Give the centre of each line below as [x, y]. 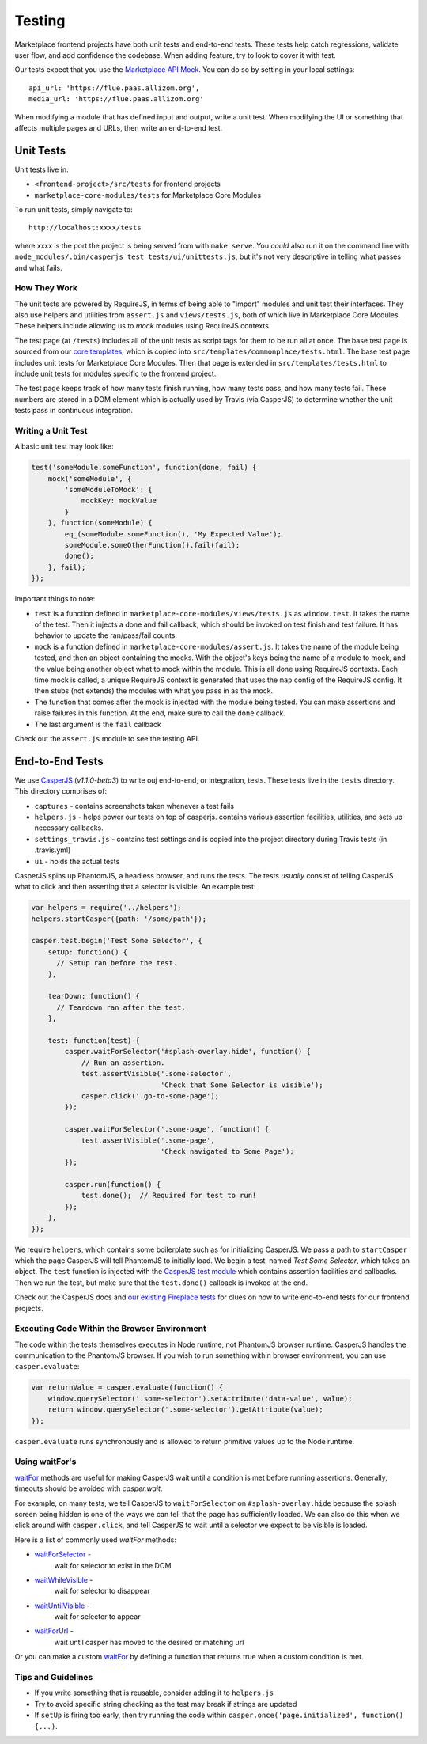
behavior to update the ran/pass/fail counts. [106, 635]
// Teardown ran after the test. [121, 1007]
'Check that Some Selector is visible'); [242, 1085]
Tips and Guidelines [54, 1677]
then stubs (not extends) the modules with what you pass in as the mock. [154, 691]
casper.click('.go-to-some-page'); [150, 1096]
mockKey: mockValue [119, 501]
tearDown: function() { [94, 996]
